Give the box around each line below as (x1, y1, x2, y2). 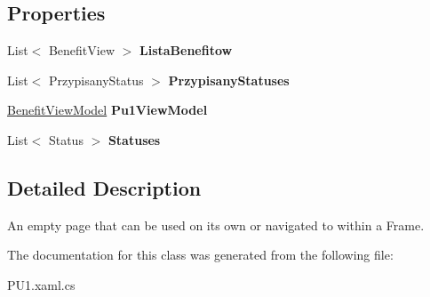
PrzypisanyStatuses (168, 70, 290, 89)
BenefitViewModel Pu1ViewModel (7, 100, 208, 119)
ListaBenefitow (139, 41, 233, 60)
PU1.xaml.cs (7, 275, 76, 293)
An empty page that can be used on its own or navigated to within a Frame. (7, 215, 425, 234)
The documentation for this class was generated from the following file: (7, 245, 394, 264)
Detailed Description (7, 173, 202, 201)
